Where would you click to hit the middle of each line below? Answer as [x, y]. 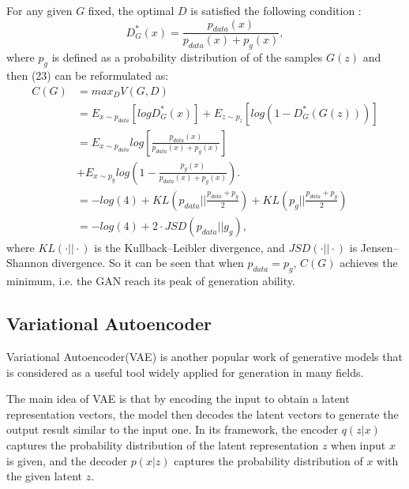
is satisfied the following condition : [276, 10]
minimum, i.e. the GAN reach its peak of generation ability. [151, 281]
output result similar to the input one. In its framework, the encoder [173, 429]
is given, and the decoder [67, 460]
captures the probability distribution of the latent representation [163, 444]
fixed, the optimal [131, 10]
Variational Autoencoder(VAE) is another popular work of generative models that [204, 356]
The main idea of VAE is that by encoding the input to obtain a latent [178, 399]
